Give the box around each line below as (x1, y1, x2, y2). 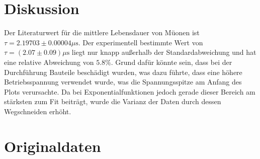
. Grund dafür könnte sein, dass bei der (111, 56, 232, 67)
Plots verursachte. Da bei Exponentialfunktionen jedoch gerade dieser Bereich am (4, 86, 255, 97)
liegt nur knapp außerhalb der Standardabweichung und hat (71, 47, 256, 57)
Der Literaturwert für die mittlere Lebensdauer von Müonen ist (4, 27, 200, 38)
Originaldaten (4, 135, 101, 156)
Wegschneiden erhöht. (4, 106, 71, 116)
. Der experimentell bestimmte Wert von (78, 37, 203, 47)
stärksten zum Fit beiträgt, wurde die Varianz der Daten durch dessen (4, 96, 221, 107)
